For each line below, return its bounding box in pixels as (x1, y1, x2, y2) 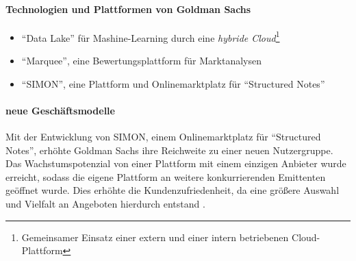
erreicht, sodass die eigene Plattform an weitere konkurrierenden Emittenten (5, 169, 326, 184)
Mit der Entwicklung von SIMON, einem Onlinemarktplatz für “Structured (5, 129, 321, 144)
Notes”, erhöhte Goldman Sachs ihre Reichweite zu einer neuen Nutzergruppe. (5, 142, 333, 157)
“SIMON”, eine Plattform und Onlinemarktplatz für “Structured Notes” (21, 76, 325, 90)
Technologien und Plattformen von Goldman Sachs (5, 1, 251, 16)
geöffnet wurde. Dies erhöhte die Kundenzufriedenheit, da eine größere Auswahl (5, 183, 340, 197)
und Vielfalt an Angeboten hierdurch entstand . (5, 197, 205, 210)
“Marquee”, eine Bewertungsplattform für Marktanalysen (21, 53, 262, 68)
